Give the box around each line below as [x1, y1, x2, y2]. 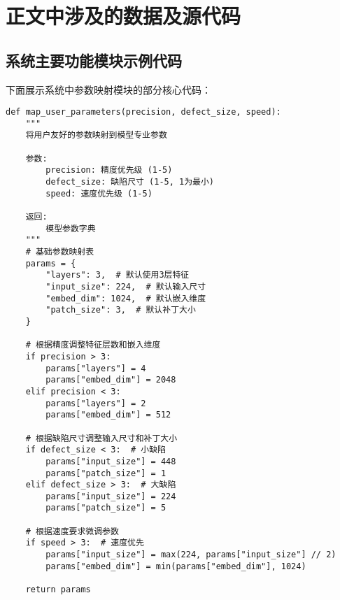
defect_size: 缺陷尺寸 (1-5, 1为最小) [45, 177, 215, 187]
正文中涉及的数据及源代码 [6, 1, 241, 30]
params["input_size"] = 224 [45, 491, 176, 501]
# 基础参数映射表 [25, 247, 94, 257]
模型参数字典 [45, 223, 96, 234]
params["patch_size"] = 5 [45, 503, 167, 513]
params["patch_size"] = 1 [45, 468, 167, 478]
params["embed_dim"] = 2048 [45, 375, 176, 385]
